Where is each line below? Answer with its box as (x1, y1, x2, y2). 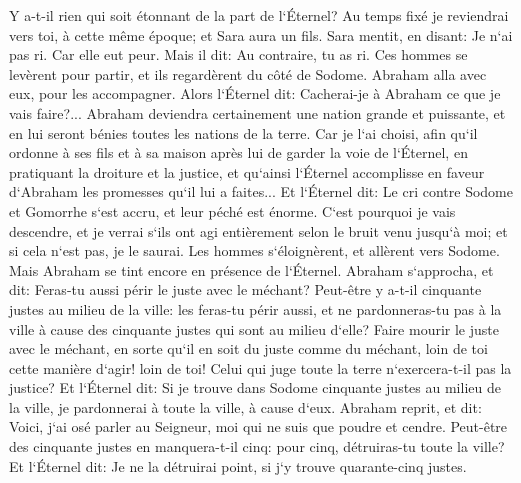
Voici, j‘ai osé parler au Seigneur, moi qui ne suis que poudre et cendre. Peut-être (9, 416, 508, 437)
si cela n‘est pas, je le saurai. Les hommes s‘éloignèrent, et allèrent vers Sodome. (9, 240, 500, 261)
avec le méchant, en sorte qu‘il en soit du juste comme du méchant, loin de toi (9, 338, 488, 359)
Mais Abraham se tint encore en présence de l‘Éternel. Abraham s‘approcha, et (9, 259, 494, 280)
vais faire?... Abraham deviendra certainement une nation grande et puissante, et (9, 102, 506, 123)
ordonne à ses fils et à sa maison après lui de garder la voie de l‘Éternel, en (9, 142, 468, 163)
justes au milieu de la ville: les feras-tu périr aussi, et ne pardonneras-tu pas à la (9, 298, 502, 319)
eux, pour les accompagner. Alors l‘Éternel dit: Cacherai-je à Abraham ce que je (9, 83, 501, 104)
